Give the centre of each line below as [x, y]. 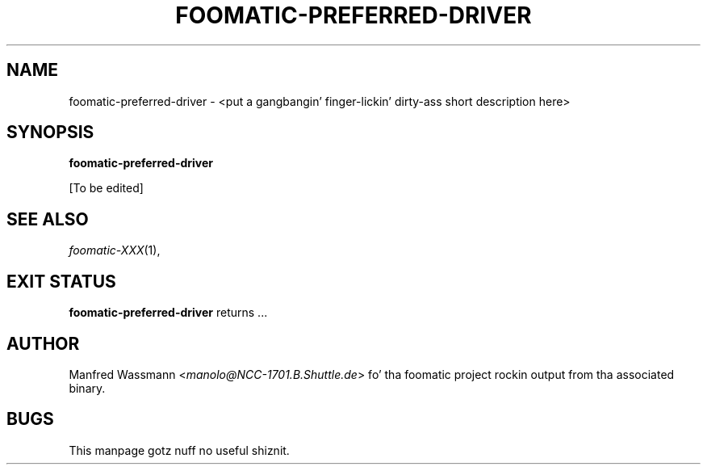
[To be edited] [106, 188]
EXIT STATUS [61, 281]
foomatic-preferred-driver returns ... [168, 313]
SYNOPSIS [50, 132]
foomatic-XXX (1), [115, 250]
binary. [87, 388]
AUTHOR [43, 343]
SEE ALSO [48, 219]
